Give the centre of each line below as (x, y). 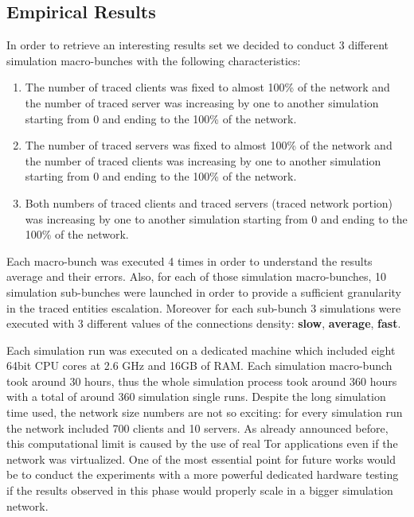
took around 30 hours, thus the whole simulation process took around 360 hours (202, 381)
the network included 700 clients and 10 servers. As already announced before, (197, 428)
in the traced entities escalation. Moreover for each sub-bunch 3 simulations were (204, 307)
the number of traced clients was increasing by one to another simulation (203, 160)
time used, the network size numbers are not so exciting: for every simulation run (205, 412)
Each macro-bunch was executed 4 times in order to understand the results (189, 260)
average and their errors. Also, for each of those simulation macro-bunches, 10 (197, 276)
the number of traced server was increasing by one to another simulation (202, 102)
